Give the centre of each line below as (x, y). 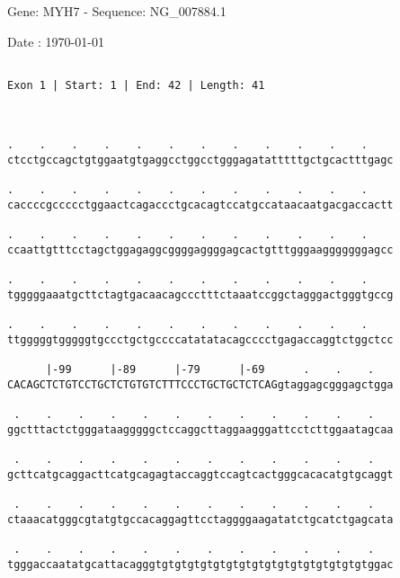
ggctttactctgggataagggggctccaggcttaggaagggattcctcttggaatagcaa (200, 429)
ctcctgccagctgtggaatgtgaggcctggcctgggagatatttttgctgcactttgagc (200, 160)
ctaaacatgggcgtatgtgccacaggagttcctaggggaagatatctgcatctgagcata (200, 519)
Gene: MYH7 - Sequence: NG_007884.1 (117, 11)
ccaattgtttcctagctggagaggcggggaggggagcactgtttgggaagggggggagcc (200, 250)
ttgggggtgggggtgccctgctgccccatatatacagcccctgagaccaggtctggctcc (200, 340)
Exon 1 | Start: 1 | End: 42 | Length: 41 (136, 85)
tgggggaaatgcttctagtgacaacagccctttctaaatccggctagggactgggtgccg (200, 295)
